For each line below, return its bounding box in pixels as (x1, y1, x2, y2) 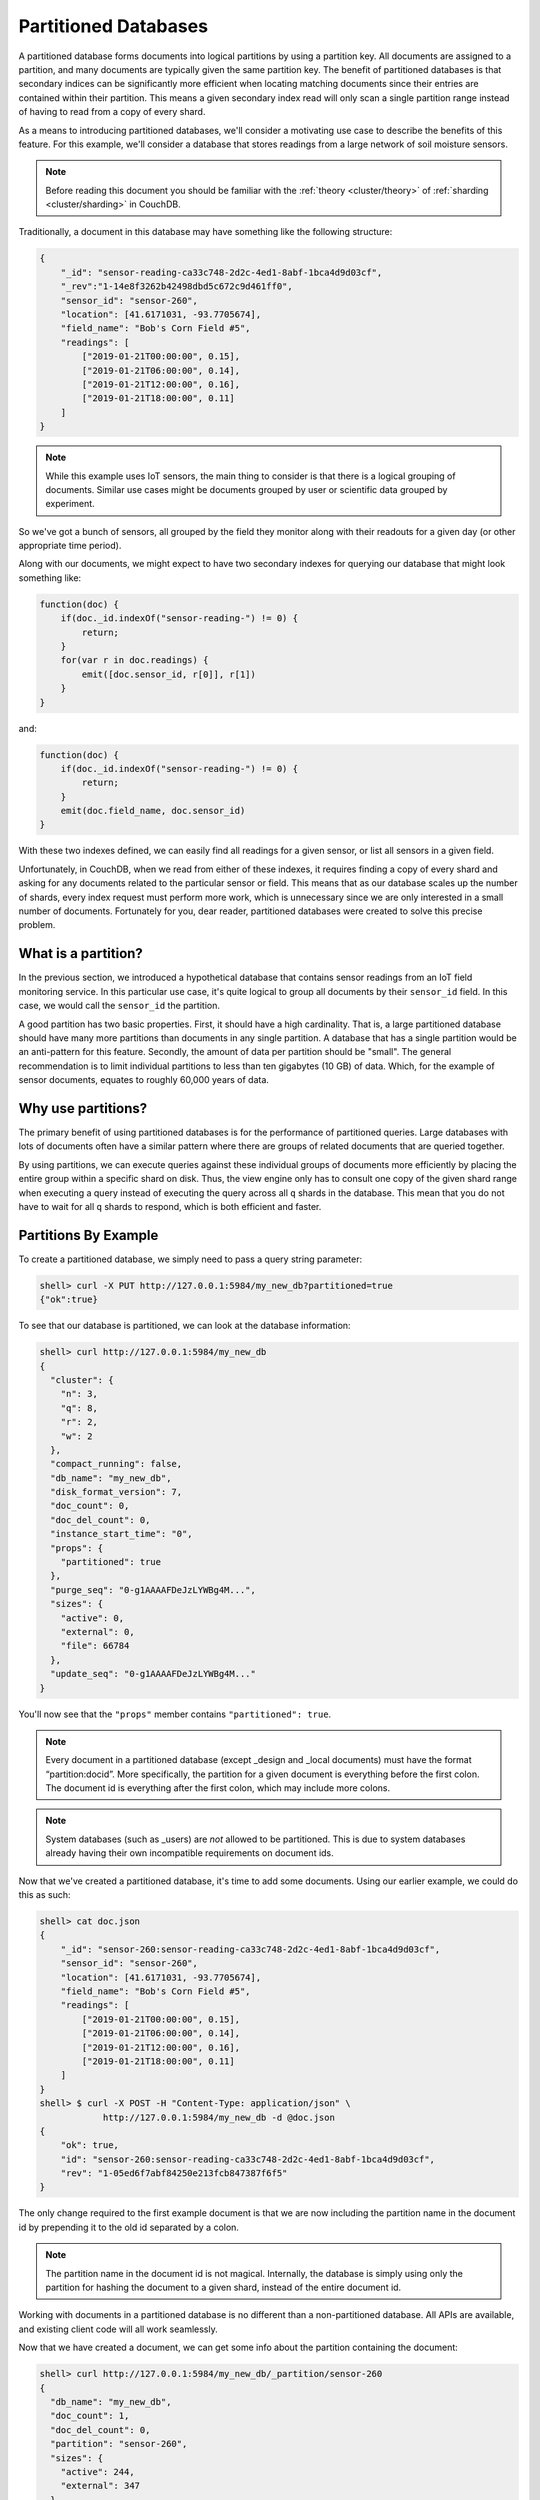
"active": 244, (60, 2466, 135, 2477)
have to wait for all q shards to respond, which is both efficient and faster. (18, 1200, 322, 1212)
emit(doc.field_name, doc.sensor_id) (60, 805, 246, 817)
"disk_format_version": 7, (50, 1486, 183, 1498)
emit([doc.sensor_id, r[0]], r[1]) (81, 668, 257, 680)
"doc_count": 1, (50, 2410, 130, 2422)
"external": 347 (60, 2480, 140, 2492)
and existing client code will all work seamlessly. (18, 2323, 219, 2335)
